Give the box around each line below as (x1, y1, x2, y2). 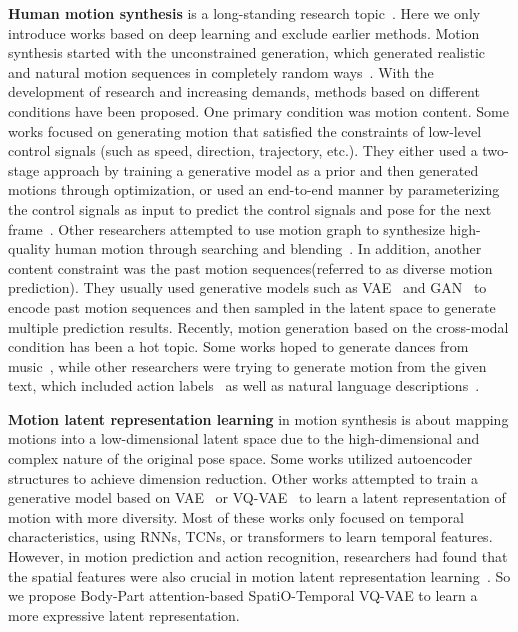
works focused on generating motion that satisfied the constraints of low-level (8, 120, 482, 141)
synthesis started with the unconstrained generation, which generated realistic (8, 42, 486, 63)
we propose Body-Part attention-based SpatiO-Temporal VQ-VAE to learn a (8, 585, 478, 606)
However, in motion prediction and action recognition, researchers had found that (8, 546, 508, 567)
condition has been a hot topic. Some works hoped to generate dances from (8, 336, 469, 357)
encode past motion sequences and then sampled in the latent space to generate (8, 296, 496, 317)
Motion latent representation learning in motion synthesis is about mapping (8, 408, 509, 429)
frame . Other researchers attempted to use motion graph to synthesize (8, 218, 445, 239)
